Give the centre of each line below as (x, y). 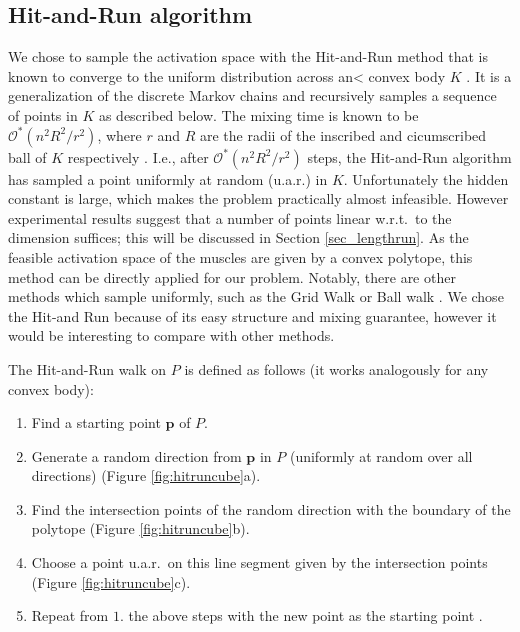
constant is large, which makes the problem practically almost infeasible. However (258, 198)
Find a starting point (96, 422)
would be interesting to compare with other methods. (171, 335)
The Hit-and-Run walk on (87, 368)
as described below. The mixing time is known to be (258, 114)
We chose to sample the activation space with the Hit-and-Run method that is (248, 56)
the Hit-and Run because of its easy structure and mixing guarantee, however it (252, 315)
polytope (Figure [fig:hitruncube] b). (140, 528)
